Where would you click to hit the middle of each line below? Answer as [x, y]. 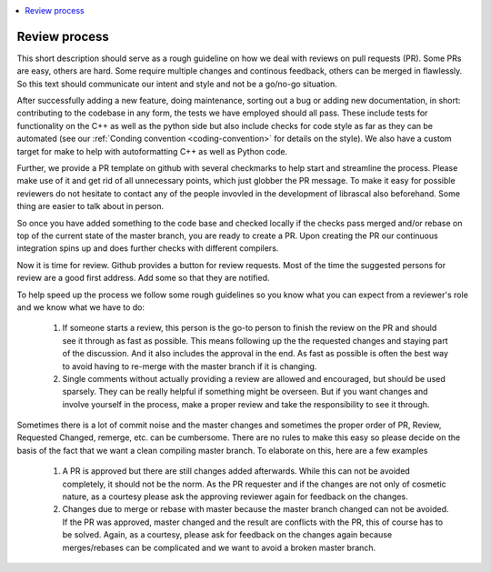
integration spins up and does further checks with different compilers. [148, 248]
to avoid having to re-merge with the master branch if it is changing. [190, 366]
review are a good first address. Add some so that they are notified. [143, 278]
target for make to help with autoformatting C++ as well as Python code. [152, 151]
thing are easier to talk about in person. [90, 206]
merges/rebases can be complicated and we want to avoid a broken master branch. [219, 547]
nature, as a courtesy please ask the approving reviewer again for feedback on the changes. [235, 497]
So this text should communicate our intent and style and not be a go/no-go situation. [177, 84]
